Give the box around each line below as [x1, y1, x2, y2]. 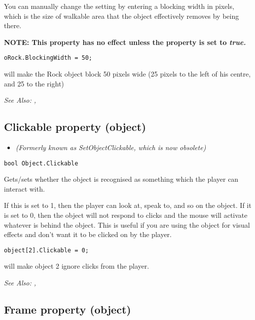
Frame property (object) [4, 302, 131, 317]
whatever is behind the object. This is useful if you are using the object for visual [4, 219, 250, 230]
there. [4, 20, 22, 31]
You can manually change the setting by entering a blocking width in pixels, [4, 1, 234, 11]
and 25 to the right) [4, 78, 64, 88]
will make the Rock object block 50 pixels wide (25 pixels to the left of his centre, [4, 69, 251, 79]
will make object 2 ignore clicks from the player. [4, 261, 149, 271]
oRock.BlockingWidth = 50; [4, 54, 92, 62]
